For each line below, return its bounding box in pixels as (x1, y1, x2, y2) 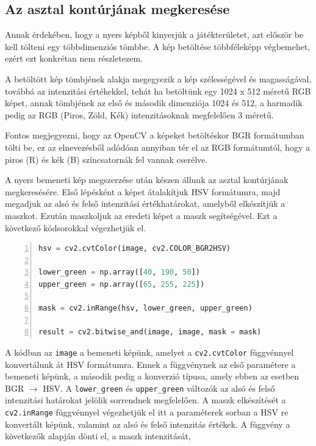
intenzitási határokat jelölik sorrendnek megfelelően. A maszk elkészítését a (5, 394, 286, 406)
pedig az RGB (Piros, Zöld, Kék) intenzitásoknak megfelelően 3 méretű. (5, 108, 274, 121)
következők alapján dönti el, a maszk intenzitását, (5, 430, 191, 442)
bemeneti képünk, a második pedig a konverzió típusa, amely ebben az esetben (5, 370, 300, 383)
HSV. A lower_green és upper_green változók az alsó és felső (43, 381, 275, 394)
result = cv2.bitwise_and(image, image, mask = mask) (38, 328, 262, 337)
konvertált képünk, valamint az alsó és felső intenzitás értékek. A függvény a (5, 417, 290, 430)
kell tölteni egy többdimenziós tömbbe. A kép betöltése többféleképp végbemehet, (5, 40, 311, 52)
